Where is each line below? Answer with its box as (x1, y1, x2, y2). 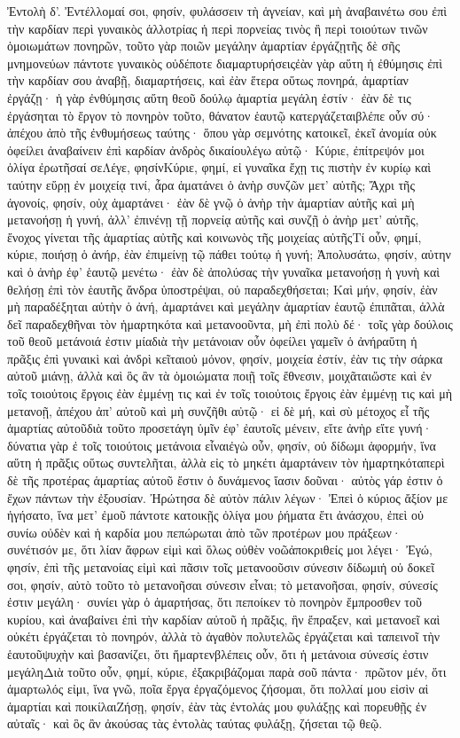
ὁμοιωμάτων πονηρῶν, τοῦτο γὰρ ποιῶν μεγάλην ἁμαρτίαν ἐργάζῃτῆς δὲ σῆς (7, 36, 400, 55)
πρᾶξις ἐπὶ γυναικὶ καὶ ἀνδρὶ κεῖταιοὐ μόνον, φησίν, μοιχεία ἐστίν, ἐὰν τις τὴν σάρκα (7, 349, 443, 367)
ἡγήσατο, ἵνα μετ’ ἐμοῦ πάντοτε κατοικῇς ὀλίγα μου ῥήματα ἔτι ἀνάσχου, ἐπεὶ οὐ (7, 506, 424, 524)
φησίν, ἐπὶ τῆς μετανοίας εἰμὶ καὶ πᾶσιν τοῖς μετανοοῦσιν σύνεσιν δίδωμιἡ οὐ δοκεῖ (7, 558, 434, 576)
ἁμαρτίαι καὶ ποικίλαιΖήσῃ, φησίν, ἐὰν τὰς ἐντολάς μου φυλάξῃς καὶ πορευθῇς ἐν (7, 696, 426, 715)
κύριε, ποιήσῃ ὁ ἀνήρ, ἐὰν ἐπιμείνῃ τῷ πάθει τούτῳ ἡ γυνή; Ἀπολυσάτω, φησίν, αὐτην (7, 245, 451, 263)
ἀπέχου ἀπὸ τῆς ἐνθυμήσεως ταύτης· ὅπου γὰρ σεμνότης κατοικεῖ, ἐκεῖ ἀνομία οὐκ (7, 123, 437, 142)
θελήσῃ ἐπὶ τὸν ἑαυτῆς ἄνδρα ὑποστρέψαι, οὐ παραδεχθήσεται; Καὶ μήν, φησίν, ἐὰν (7, 279, 438, 298)
